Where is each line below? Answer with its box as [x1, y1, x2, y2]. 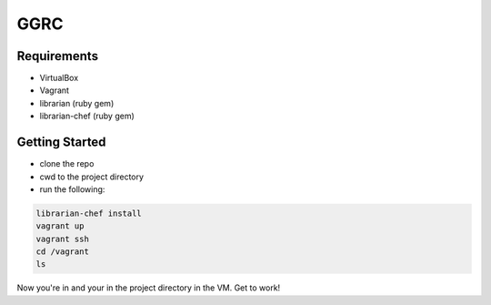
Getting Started [16, 135, 106, 150]
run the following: [39, 183, 105, 195]
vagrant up [35, 221, 85, 231]
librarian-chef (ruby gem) [39, 110, 135, 122]
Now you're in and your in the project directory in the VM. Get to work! [16, 282, 281, 293]
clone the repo [39, 158, 95, 169]
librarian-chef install [35, 208, 143, 219]
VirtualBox [39, 73, 79, 84]
